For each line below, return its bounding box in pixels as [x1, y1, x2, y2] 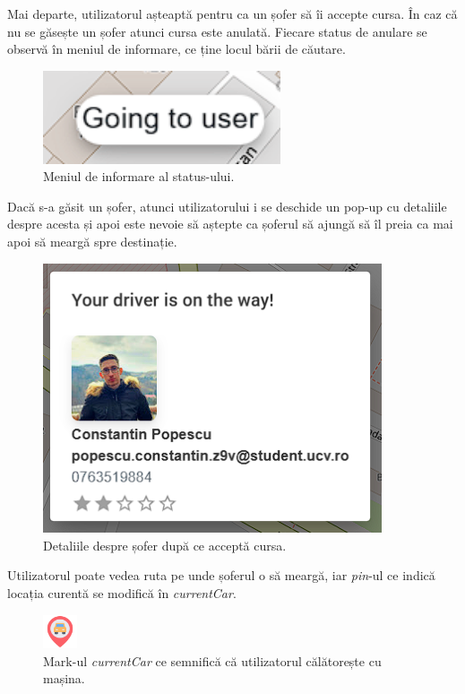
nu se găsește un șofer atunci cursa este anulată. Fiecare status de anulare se [7, 22, 427, 40]
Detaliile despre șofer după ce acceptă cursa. [43, 535, 287, 554]
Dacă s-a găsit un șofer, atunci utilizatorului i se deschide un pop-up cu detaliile [7, 196, 447, 215]
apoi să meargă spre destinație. [7, 231, 177, 250]
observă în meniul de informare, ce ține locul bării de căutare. [7, 39, 346, 58]
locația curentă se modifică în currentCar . [7, 583, 237, 602]
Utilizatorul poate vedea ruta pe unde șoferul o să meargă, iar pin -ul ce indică [7, 566, 435, 585]
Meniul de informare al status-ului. [43, 167, 235, 186]
